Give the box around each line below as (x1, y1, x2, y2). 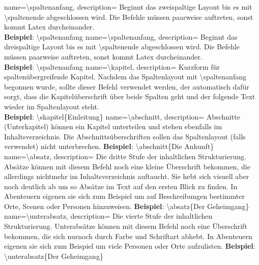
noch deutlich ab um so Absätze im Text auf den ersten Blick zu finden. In (4, 181, 238, 191)
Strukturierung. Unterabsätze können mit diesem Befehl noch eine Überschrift (4, 221, 247, 231)
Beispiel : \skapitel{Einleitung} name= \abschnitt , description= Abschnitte (4, 111, 240, 122)
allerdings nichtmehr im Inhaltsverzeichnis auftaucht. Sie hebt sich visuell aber (4, 171, 249, 182)
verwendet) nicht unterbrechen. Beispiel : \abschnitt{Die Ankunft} (4, 141, 214, 152)
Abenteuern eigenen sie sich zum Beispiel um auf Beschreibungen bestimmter (4, 191, 245, 201)
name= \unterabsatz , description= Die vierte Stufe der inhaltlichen (4, 211, 213, 221)
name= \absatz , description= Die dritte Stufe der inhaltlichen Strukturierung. (4, 151, 246, 161)
